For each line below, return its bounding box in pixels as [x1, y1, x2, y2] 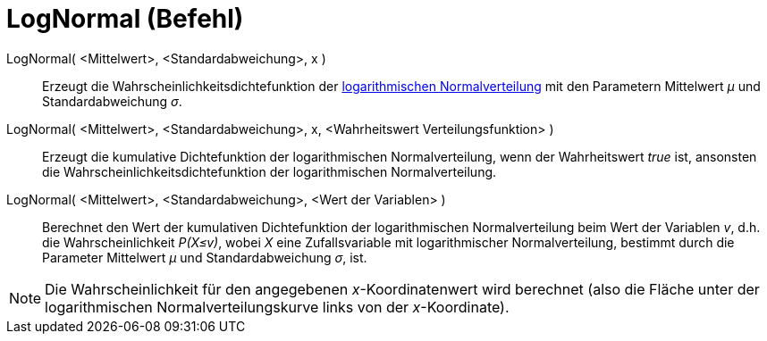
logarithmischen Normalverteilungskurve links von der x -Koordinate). [45, 297, 510, 316]
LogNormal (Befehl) [6, 4, 244, 34]
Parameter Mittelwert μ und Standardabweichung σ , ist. [42, 249, 367, 265]
